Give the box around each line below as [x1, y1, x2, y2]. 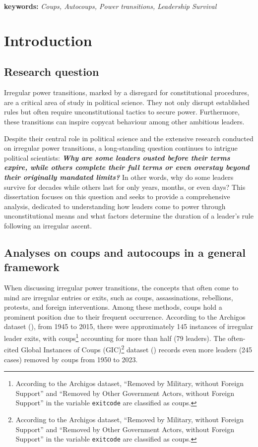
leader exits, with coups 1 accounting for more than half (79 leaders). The [4, 332, 226, 343]
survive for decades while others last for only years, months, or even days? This [4, 181, 246, 192]
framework [4, 259, 60, 275]
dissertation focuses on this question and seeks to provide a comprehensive [4, 191, 230, 202]
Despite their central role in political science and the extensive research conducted [4, 133, 254, 143]
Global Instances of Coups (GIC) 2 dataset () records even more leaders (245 [21, 343, 253, 354]
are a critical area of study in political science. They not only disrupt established [4, 97, 250, 107]
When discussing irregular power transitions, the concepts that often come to [4, 282, 239, 293]
